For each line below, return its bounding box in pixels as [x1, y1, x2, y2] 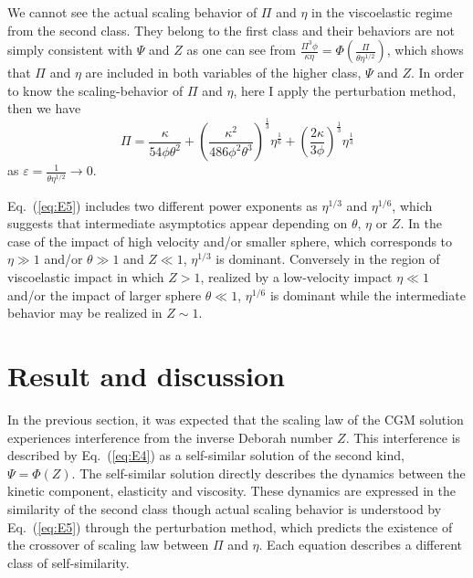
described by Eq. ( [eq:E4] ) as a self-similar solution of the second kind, [7, 446, 405, 465]
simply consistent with [7, 40, 133, 59]
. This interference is [345, 427, 461, 447]
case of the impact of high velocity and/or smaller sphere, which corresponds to [7, 231, 453, 250]
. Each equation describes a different [258, 535, 463, 554]
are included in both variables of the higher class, [85, 63, 362, 82]
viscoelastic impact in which [7, 268, 164, 287]
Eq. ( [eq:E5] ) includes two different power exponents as [7, 195, 318, 215]
